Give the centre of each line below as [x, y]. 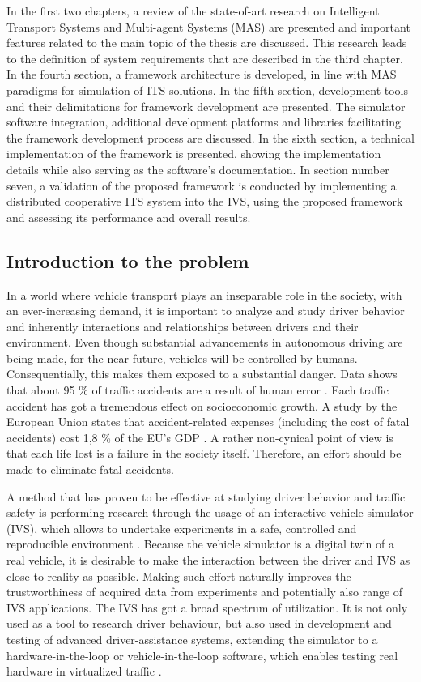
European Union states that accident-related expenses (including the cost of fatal [208, 422]
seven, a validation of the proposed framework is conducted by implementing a [202, 185]
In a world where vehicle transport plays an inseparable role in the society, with [204, 294]
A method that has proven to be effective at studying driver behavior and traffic [206, 496]
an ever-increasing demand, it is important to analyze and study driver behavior [206, 311]
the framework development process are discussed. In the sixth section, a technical [210, 137]
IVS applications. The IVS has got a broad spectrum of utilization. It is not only [207, 607]
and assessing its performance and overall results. [129, 217]
